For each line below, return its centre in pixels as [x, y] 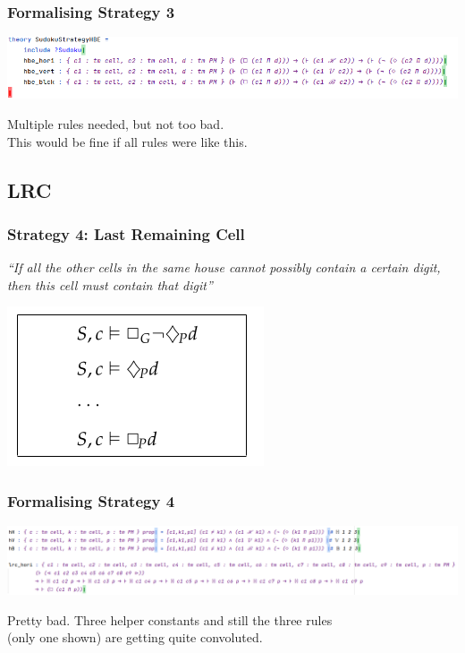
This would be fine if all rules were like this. [127, 141]
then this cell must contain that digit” [110, 284]
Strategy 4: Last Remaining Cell [126, 233]
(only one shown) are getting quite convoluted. [135, 637]
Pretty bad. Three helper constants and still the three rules [170, 619]
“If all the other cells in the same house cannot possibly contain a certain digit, [224, 267]
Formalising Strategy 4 [91, 500]
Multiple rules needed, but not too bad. [116, 123]
